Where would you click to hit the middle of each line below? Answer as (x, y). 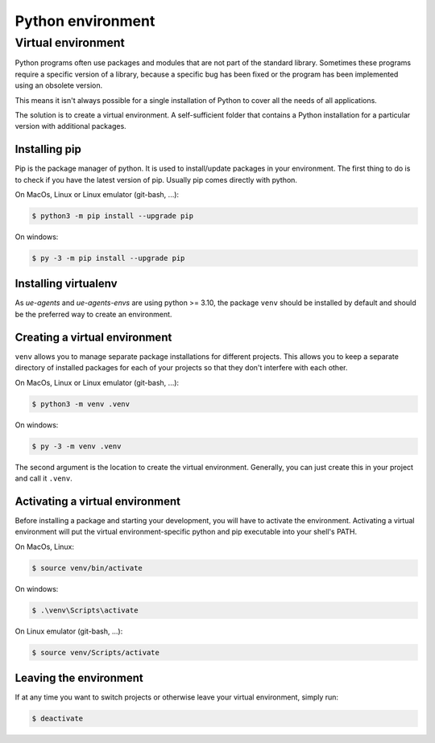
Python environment (85, 21)
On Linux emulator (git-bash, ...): (69, 631)
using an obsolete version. (59, 85)
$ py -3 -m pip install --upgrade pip (108, 258)
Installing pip (48, 149)
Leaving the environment (79, 677)
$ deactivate (58, 718)
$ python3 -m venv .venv (81, 404)
